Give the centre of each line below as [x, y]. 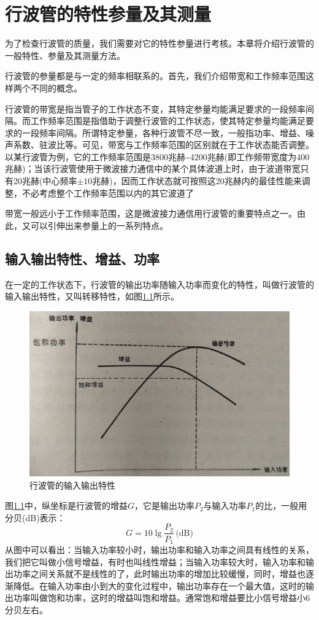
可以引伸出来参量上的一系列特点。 [99, 225]
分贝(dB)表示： [35, 517]
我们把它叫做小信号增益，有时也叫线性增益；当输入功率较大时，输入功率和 [155, 561]
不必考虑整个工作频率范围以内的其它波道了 [108, 192]
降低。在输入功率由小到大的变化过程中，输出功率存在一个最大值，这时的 [159, 585]
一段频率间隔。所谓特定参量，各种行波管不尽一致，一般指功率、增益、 [163, 132]
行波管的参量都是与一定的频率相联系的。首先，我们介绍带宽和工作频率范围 [155, 76]
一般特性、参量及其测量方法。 [65, 55]
